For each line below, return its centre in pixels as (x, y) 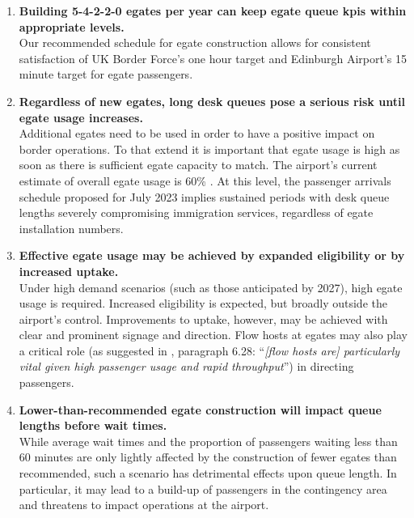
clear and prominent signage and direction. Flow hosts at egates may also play (213, 335)
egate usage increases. (81, 117)
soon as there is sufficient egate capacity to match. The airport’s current (198, 165)
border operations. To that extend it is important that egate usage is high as (209, 149)
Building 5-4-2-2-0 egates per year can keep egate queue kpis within (213, 11)
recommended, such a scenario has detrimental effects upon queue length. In (208, 473)
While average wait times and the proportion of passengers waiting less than (208, 441)
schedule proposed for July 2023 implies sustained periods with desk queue (204, 196)
